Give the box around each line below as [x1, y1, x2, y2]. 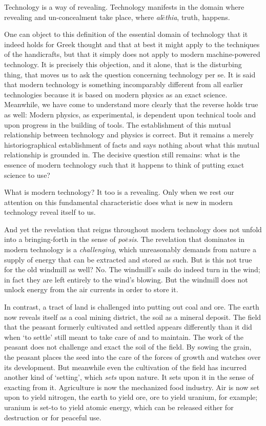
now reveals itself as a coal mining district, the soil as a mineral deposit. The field [4, 311, 261, 322]
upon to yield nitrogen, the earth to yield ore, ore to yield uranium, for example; [4, 392, 258, 402]
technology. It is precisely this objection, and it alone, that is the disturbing [4, 58, 242, 69]
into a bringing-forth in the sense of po [4, 234, 125, 245]
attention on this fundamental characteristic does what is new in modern [4, 196, 233, 207]
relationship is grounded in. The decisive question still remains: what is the [4, 149, 240, 160]
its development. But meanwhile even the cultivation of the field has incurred [4, 361, 247, 372]
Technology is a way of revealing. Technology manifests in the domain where [4, 2, 244, 12]
